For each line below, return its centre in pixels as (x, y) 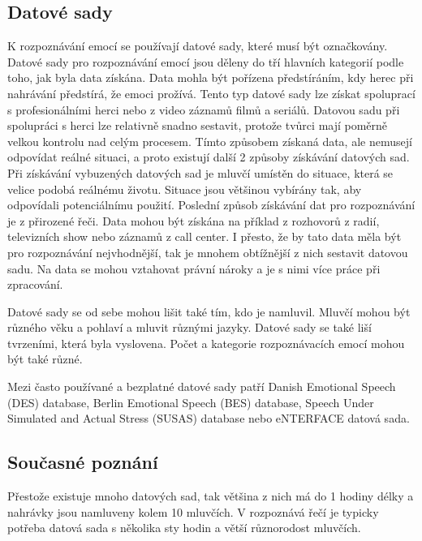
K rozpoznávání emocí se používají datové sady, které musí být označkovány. (198, 46)
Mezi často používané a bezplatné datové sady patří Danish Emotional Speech (202, 386)
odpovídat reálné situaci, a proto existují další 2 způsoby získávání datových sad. (209, 157)
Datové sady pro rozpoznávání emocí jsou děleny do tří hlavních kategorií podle (206, 61)
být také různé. (45, 359)
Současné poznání (83, 462)
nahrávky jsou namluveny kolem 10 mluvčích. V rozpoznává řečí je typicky (193, 511)
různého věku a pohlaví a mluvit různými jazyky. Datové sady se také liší (189, 327)
